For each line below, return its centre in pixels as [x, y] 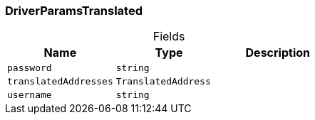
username [30, 95]
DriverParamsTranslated [74, 11]
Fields [169, 37]
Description [278, 53]
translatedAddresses [60, 82]
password [30, 68]
